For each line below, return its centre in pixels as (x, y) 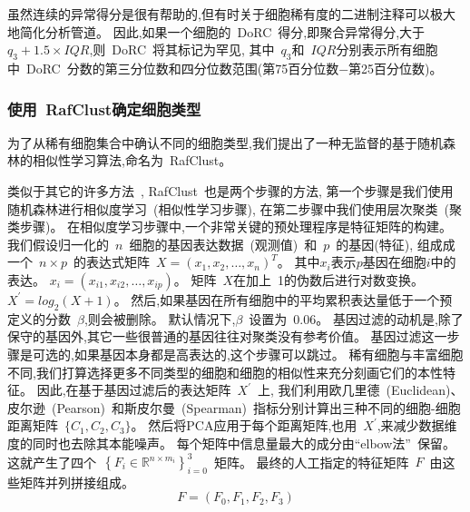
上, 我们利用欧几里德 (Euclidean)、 (360, 390)
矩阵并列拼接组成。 (77, 482)
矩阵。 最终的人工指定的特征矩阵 (311, 461)
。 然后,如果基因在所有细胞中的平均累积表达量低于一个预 (283, 299)
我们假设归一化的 (58, 244)
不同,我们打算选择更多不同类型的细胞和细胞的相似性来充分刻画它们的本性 (225, 372)
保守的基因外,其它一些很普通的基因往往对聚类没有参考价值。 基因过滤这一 (227, 336)
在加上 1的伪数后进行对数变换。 (328, 279)
